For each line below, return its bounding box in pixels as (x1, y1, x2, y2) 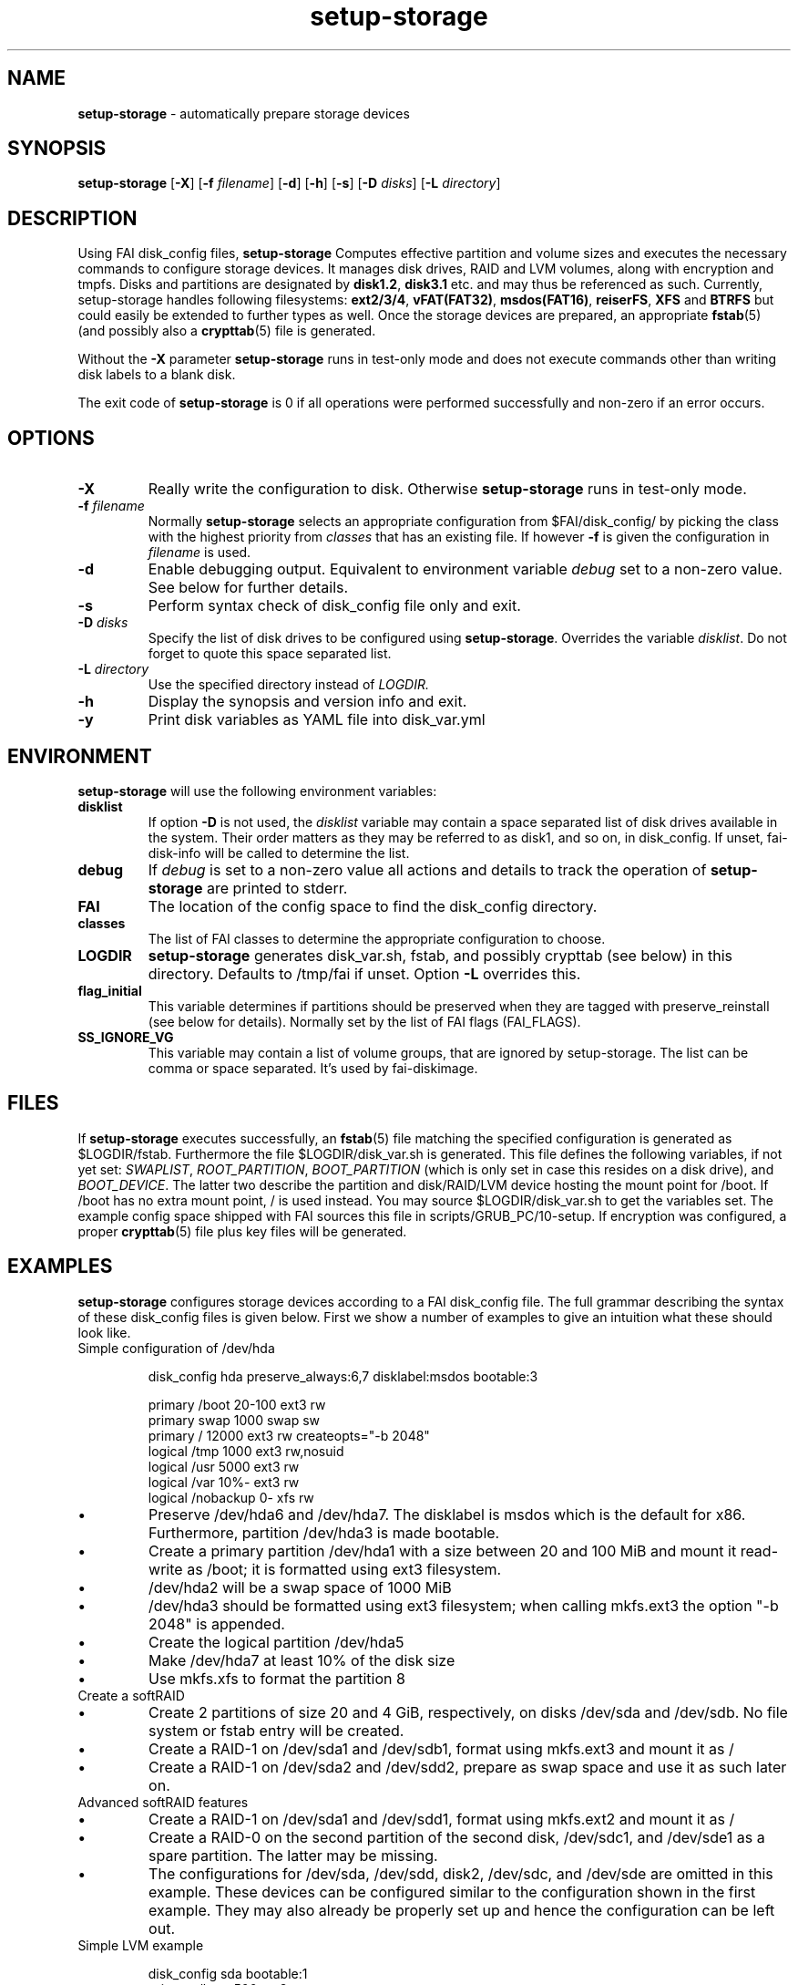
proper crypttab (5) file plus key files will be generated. (77, 1223, 407, 1239)
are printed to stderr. (206, 878, 348, 897)
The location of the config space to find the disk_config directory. (148, 896, 598, 915)
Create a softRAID (77, 1687, 185, 1703)
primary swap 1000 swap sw (148, 1411, 320, 1428)
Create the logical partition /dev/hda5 (148, 1632, 404, 1651)
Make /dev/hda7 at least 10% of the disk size (148, 1650, 455, 1670)
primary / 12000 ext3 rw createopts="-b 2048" (148, 1427, 430, 1443)
